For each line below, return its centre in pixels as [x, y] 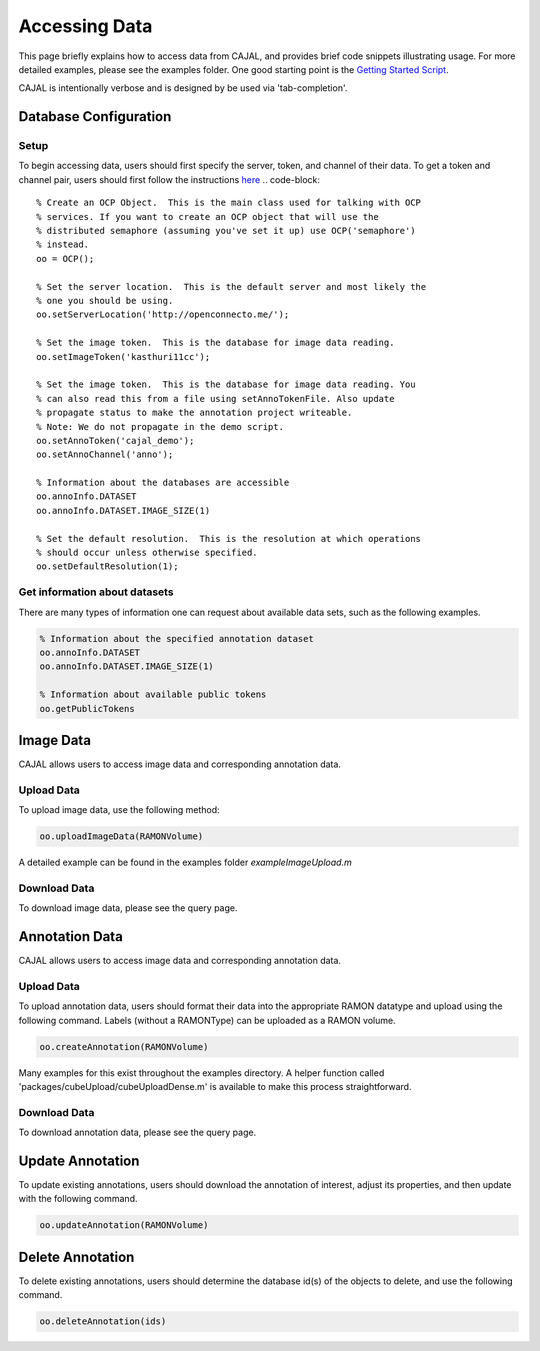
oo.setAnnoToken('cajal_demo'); [115, 440]
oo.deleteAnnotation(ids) [103, 1321]
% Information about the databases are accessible [163, 483]
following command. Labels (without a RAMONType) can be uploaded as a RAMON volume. [207, 1020]
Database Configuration [95, 116]
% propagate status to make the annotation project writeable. [194, 413]
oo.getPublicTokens [87, 708]
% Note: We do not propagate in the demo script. [160, 426]
